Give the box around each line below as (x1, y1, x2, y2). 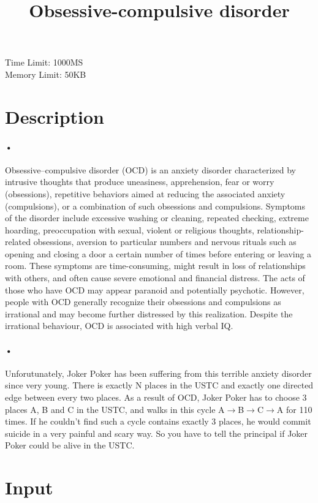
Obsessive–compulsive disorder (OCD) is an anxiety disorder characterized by (5, 163, 297, 176)
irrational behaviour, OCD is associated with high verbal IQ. (5, 319, 233, 332)
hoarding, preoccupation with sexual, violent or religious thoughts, (5, 223, 254, 236)
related (5, 235, 31, 248)
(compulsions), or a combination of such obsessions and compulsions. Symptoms (5, 199, 306, 212)
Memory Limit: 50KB (5, 67, 86, 80)
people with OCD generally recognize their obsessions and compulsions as (5, 295, 281, 308)
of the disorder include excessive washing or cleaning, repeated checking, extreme (5, 211, 309, 224)
